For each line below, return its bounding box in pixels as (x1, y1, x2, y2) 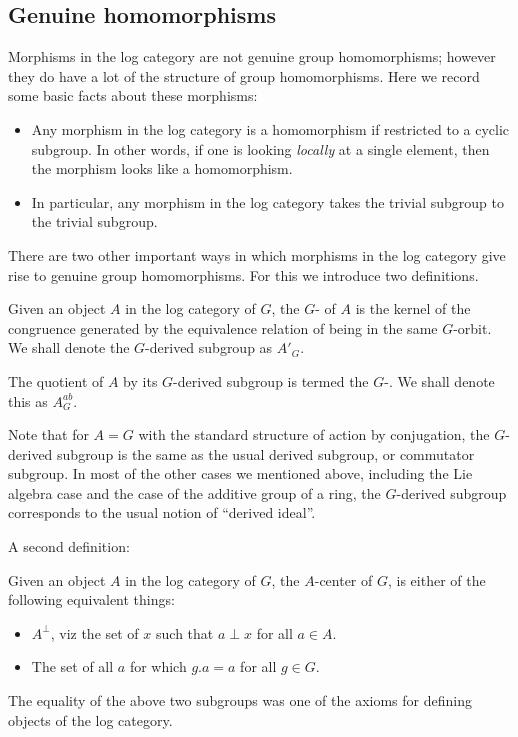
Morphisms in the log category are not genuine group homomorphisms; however (8, 46, 496, 67)
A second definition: (8, 536, 130, 557)
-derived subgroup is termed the (173, 370, 369, 391)
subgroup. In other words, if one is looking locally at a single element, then (31, 138, 490, 159)
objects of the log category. (8, 709, 173, 730)
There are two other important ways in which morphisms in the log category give (8, 244, 506, 265)
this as (8, 390, 48, 411)
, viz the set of (50, 622, 139, 643)
